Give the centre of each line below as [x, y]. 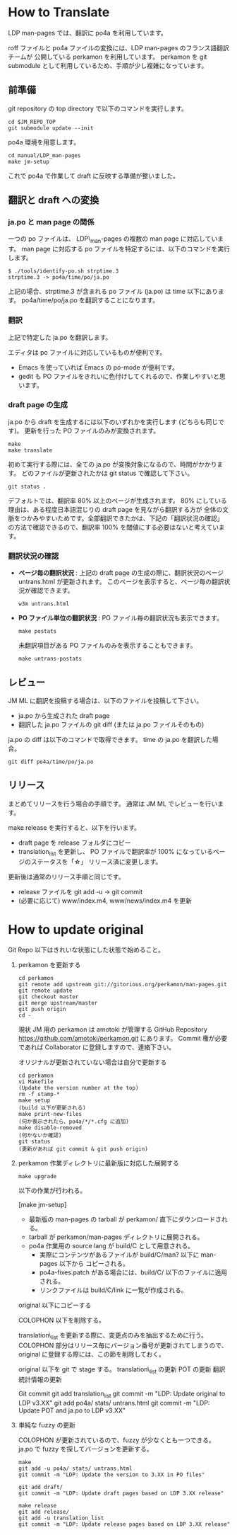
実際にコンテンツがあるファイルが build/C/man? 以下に [119, 1255]
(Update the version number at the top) [78, 1088]
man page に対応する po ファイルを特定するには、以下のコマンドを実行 [126, 249]
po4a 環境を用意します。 [44, 142]
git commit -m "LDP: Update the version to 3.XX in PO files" [111, 1474]
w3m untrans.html [44, 604]
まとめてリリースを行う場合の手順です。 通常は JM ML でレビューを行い [113, 804]
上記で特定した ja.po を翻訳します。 [60, 337]
